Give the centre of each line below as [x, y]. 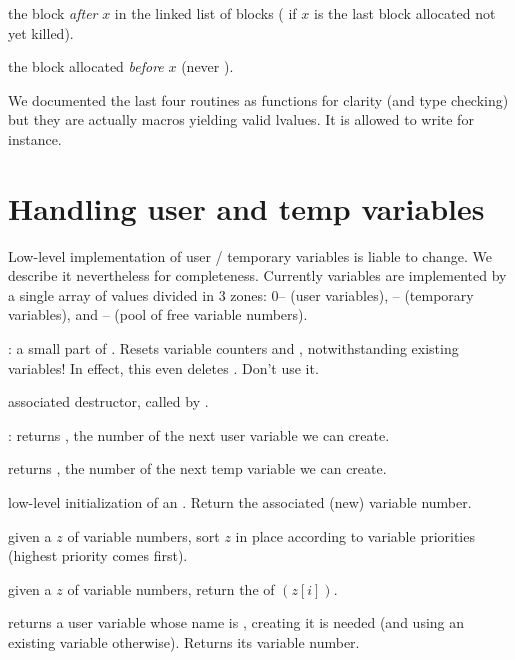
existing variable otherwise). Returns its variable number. [184, 642]
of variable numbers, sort [143, 535]
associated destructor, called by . [108, 401]
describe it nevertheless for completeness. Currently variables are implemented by [257, 275]
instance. [35, 138]
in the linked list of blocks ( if [205, 13]
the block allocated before [86, 66]
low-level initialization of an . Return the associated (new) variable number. [240, 502]
